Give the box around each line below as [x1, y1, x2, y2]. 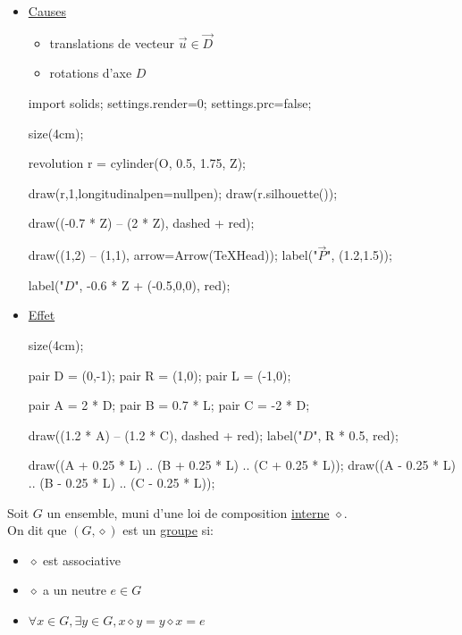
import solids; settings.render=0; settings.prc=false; [28, 94, 312, 112]
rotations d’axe [49, 63, 132, 82]
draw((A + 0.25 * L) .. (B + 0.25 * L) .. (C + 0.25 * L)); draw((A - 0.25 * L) [28, 455, 456, 474]
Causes [28, 2, 66, 20]
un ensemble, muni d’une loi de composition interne [46, 503, 330, 522]
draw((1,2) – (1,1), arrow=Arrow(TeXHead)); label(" [28, 246, 318, 264]
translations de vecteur [49, 33, 175, 52]
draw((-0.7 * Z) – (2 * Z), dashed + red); [28, 213, 255, 232]
